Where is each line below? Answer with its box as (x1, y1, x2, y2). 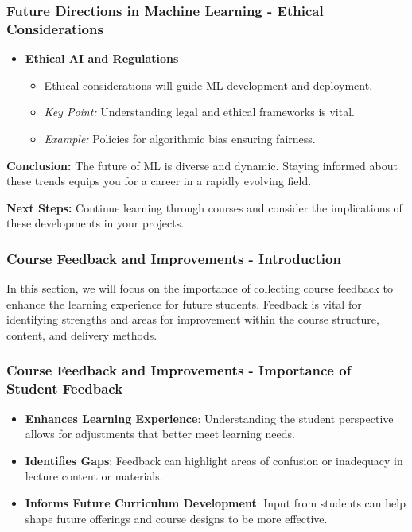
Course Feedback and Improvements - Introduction (6, 248, 341, 268)
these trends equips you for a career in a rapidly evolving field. (6, 173, 312, 189)
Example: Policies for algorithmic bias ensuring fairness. (44, 130, 316, 146)
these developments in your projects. (6, 215, 185, 231)
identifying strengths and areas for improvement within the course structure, (6, 311, 379, 328)
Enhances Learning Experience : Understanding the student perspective (25, 410, 394, 426)
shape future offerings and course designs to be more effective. (25, 510, 328, 526)
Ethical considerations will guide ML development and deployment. (44, 76, 373, 93)
